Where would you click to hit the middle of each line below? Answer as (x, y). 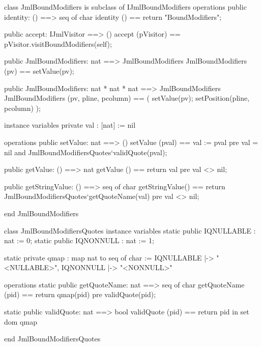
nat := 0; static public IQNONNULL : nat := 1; (79, 240)
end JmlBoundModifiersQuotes (52, 339)
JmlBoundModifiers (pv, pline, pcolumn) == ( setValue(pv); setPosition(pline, (127, 98)
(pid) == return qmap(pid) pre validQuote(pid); (80, 294)
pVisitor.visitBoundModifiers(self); (58, 44)
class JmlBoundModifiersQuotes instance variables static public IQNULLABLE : (130, 230)
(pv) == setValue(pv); (39, 70)
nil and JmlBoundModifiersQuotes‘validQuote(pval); (86, 152)
